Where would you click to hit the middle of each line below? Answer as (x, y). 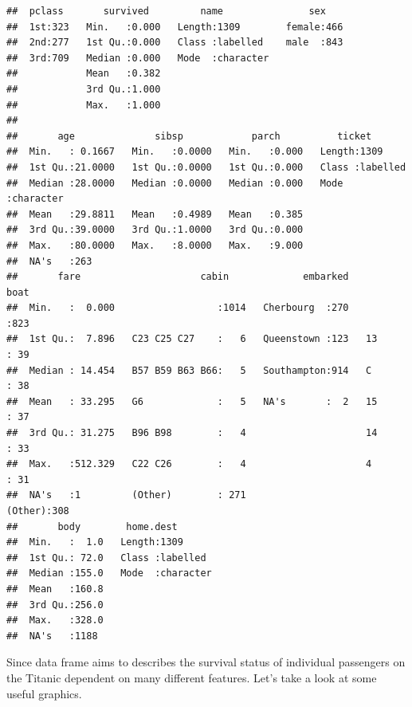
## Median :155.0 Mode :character (109, 573)
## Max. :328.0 (55, 621)
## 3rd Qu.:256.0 (55, 605)
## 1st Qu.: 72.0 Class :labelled (106, 558)
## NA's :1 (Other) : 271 (126, 495)
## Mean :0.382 (84, 74)
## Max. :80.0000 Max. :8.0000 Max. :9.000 (155, 245)
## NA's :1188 (52, 636)
